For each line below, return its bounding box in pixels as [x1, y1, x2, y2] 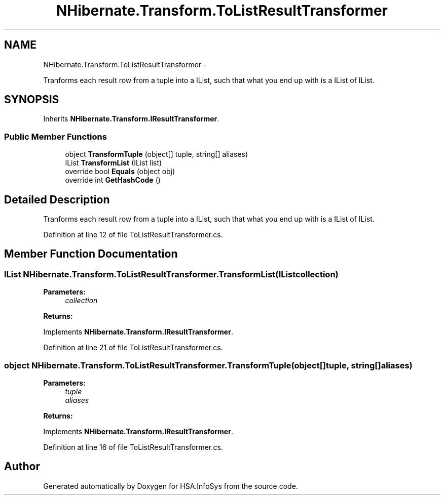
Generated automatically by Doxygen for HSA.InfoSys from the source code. [43, 481, 298, 490]
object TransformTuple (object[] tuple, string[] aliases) [65, 150, 248, 159]
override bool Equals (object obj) [65, 167, 175, 176]
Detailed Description [4, 193, 110, 206]
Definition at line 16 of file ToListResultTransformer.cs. [43, 443, 223, 451]
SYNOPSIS [4, 93, 59, 106]
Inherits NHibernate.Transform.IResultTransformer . [43, 114, 219, 123]
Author [4, 460, 40, 473]
